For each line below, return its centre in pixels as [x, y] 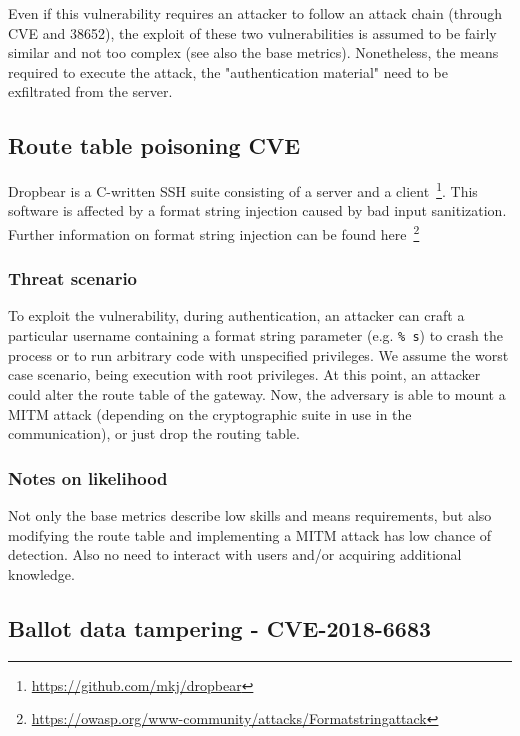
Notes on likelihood [88, 477]
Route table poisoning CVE [154, 145]
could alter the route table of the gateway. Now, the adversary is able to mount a [257, 393]
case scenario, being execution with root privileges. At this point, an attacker [244, 374]
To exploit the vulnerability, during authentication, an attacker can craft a [236, 315]
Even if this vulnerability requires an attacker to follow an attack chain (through [255, 13]
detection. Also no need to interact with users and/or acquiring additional [235, 554]
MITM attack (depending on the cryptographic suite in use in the [210, 413]
